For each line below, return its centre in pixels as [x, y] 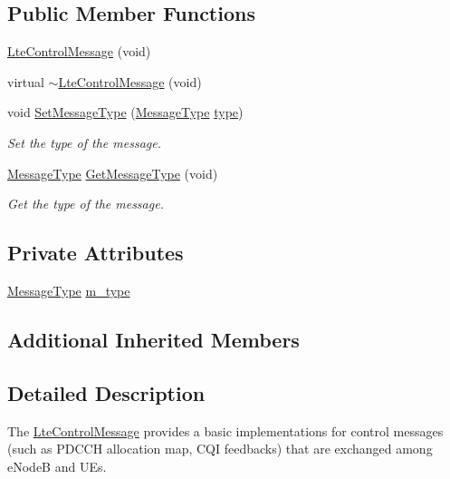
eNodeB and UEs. [57, 466]
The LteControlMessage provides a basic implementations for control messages [225, 430]
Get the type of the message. [86, 204]
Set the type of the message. [84, 142]
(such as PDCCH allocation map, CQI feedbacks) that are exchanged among [220, 449]
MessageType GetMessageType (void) [113, 173]
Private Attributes [96, 253]
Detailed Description [106, 392]
